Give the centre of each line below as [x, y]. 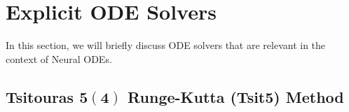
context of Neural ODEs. [59, 58]
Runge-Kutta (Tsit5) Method [236, 96]
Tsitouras [40, 96]
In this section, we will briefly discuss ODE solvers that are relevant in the [166, 45]
